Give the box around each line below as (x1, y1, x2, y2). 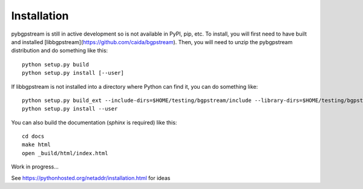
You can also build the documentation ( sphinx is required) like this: (11, 118, 177, 126)
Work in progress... (11, 163, 59, 170)
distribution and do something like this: (11, 47, 108, 54)
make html (22, 141, 51, 148)
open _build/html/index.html (22, 150, 108, 156)
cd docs (22, 133, 45, 140)
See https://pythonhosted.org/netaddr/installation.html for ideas (11, 174, 171, 181)
